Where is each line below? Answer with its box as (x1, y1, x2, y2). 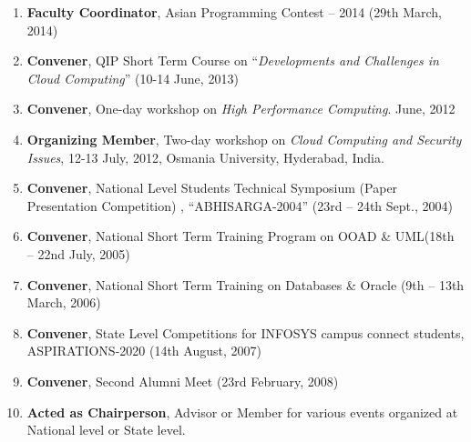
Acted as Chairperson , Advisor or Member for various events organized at (26, 402, 458, 421)
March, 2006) (26, 293, 101, 312)
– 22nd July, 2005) (26, 244, 130, 263)
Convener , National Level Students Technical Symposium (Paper (26, 178, 398, 197)
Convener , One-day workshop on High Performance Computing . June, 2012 (26, 99, 456, 118)
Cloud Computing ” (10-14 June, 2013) (26, 68, 239, 87)
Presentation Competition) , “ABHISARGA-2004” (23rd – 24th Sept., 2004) (26, 196, 453, 215)
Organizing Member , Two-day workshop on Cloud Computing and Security (26, 129, 462, 148)
